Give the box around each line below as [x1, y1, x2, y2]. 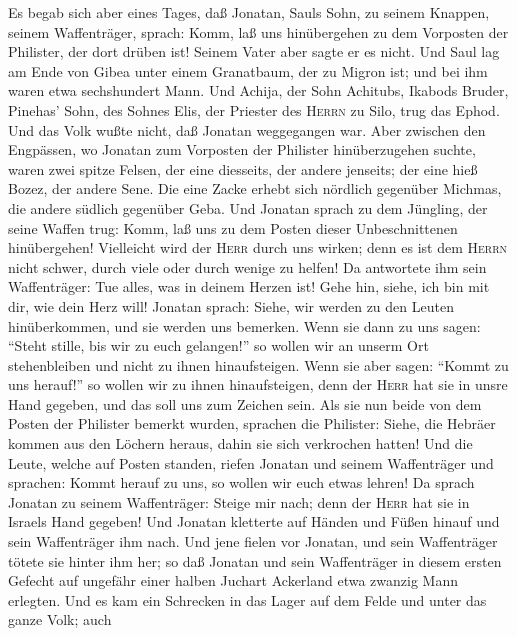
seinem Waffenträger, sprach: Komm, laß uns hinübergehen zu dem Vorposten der [8, 21, 509, 42]
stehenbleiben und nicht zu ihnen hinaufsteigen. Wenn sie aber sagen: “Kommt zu [8, 354, 509, 375]
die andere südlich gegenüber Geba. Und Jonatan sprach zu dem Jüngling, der [8, 197, 488, 218]
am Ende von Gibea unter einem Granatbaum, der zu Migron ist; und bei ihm [8, 60, 488, 81]
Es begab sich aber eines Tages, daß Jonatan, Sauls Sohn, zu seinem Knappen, [8, 2, 490, 22]
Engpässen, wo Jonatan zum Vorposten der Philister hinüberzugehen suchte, [8, 139, 476, 160]
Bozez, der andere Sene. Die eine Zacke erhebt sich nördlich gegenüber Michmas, [8, 178, 502, 199]
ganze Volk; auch [8, 609, 112, 630]
